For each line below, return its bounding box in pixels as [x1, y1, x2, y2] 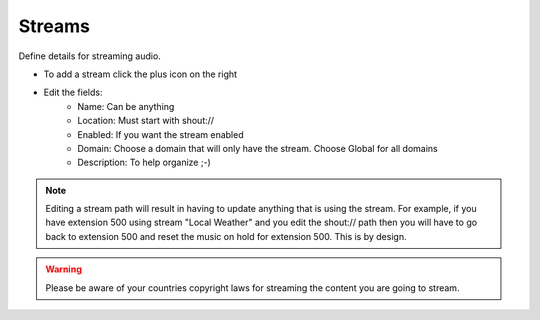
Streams [18, 15, 90, 37]
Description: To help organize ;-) [77, 156, 212, 169]
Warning [45, 263, 82, 275]
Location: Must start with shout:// [77, 115, 215, 127]
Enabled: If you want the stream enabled [77, 128, 244, 140]
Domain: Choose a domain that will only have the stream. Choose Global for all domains [77, 142, 439, 154]
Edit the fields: [43, 86, 103, 99]
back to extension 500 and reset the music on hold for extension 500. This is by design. [45, 230, 407, 242]
